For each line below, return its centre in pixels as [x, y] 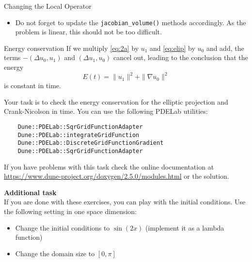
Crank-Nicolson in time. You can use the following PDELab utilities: [106, 111]
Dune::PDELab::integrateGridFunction [79, 135]
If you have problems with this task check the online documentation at [109, 166]
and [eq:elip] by [173, 48]
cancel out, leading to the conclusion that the [181, 57]
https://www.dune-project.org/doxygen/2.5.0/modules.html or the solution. [117, 176]
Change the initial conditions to [63, 227]
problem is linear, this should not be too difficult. [88, 32]
